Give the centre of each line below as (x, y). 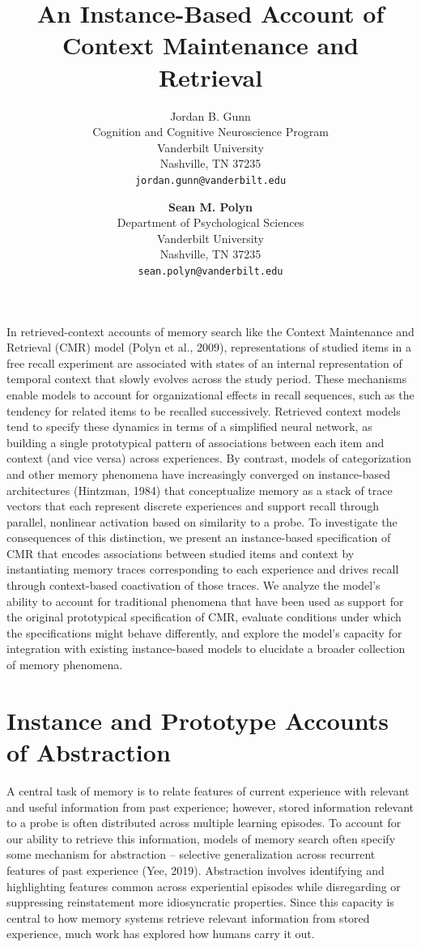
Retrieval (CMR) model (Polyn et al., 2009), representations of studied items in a (209, 347)
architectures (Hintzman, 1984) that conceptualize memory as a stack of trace (200, 490)
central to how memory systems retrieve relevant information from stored (188, 917)
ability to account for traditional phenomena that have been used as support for (205, 601)
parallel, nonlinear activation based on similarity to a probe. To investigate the (202, 521)
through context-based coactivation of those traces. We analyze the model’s (193, 585)
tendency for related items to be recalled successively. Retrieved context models (204, 410)
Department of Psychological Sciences (210, 222)
